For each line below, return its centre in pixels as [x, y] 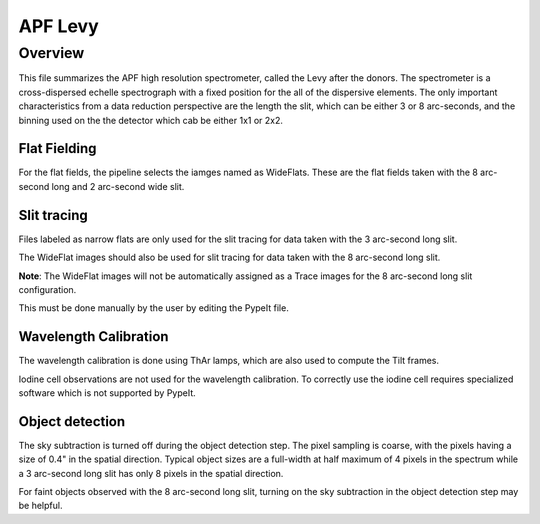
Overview [51, 53]
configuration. [47, 289]
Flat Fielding [57, 148]
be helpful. [40, 506]
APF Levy [58, 26]
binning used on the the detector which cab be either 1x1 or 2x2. [151, 120]
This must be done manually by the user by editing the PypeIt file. [153, 308]
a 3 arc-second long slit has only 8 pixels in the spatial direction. [151, 473]
